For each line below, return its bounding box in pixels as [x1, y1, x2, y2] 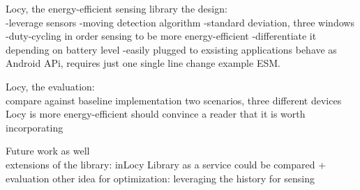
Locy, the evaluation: [6, 79, 95, 93]
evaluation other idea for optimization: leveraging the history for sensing [6, 171, 315, 185]
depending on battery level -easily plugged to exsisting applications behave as [6, 42, 337, 56]
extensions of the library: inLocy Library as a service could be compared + [6, 157, 327, 171]
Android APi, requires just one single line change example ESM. [6, 56, 280, 70]
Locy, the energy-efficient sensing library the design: [6, 1, 227, 15]
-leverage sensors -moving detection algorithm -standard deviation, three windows [6, 15, 354, 29]
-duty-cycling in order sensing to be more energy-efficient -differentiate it [6, 29, 317, 43]
